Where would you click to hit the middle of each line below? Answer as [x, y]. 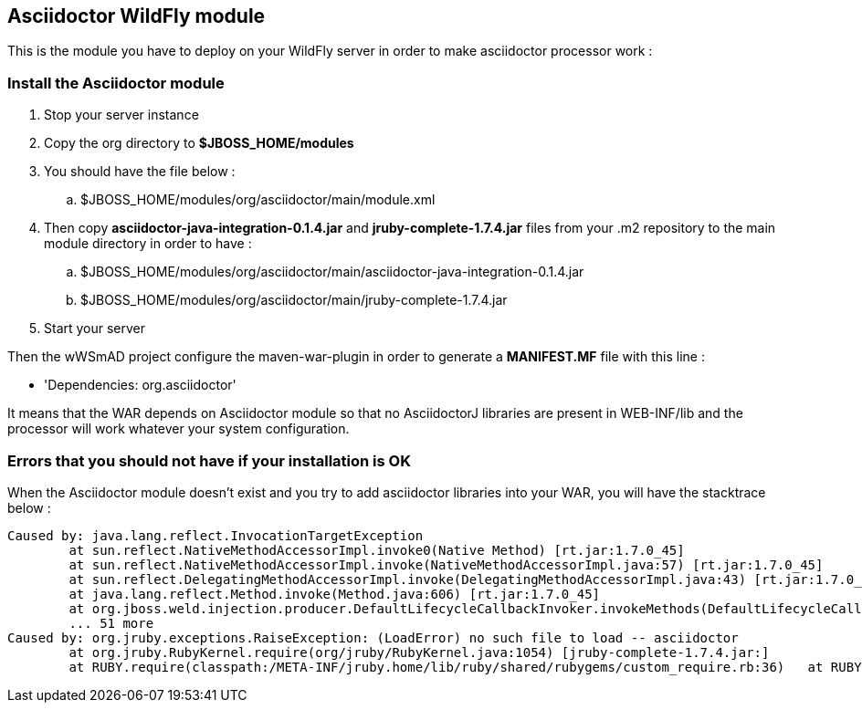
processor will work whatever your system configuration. [179, 429]
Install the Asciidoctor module [116, 83]
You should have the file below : [140, 172]
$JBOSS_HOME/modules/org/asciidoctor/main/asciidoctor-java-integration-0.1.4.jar [332, 272]
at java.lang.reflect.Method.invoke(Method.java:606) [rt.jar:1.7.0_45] [335, 594]
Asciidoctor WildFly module [137, 16]
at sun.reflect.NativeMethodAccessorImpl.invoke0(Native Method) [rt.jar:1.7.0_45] [377, 550]
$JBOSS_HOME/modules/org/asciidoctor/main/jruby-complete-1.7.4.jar [294, 300]
